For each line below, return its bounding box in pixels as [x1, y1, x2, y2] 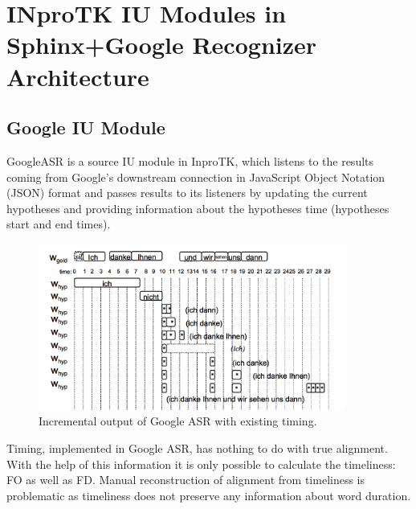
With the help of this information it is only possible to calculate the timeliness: [6, 455, 396, 472]
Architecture [6, 60, 149, 92]
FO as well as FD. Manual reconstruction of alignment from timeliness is [6, 471, 365, 488]
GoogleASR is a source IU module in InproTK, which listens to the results [6, 152, 374, 169]
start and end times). [6, 216, 111, 232]
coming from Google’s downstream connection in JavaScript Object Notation [6, 168, 385, 185]
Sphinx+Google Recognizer [6, 28, 317, 61]
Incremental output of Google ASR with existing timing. [39, 413, 317, 429]
